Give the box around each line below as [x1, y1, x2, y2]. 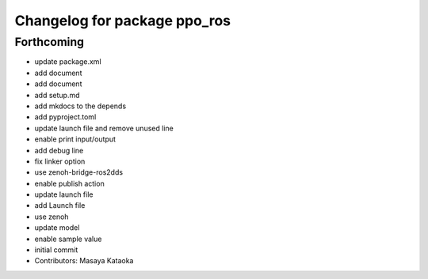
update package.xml [34, 57, 102, 66]
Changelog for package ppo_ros [14, 12, 231, 29]
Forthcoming [14, 35, 85, 49]
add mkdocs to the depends [34, 101, 127, 111]
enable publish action [34, 179, 105, 188]
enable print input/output [34, 134, 117, 144]
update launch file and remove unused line [34, 123, 174, 133]
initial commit [34, 245, 78, 254]
